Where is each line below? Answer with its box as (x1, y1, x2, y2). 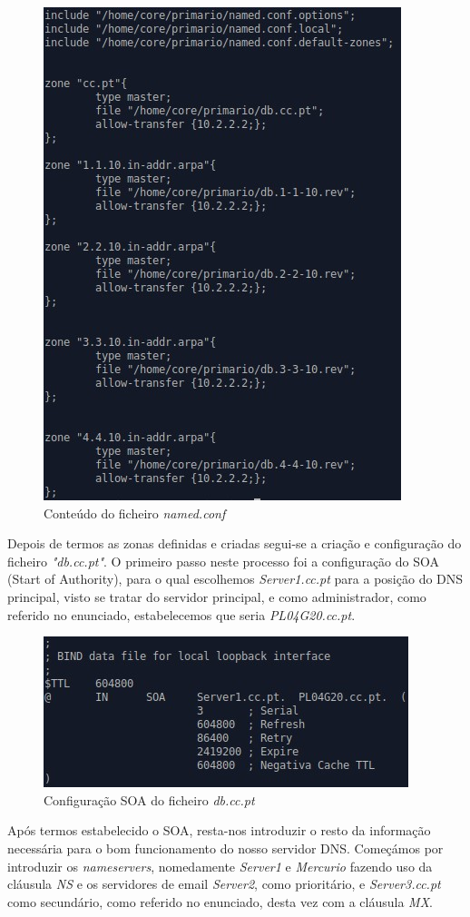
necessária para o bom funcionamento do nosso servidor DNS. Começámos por (7, 838, 444, 857)
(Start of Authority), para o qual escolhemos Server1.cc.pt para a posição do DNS (7, 569, 464, 588)
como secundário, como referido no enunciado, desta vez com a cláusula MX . (7, 892, 433, 911)
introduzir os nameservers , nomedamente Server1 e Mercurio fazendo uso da (7, 856, 433, 875)
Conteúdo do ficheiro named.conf (44, 503, 226, 522)
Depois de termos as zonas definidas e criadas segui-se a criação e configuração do (7, 534, 462, 553)
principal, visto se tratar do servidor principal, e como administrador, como (7, 587, 426, 606)
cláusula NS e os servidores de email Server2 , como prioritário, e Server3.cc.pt (7, 874, 441, 893)
